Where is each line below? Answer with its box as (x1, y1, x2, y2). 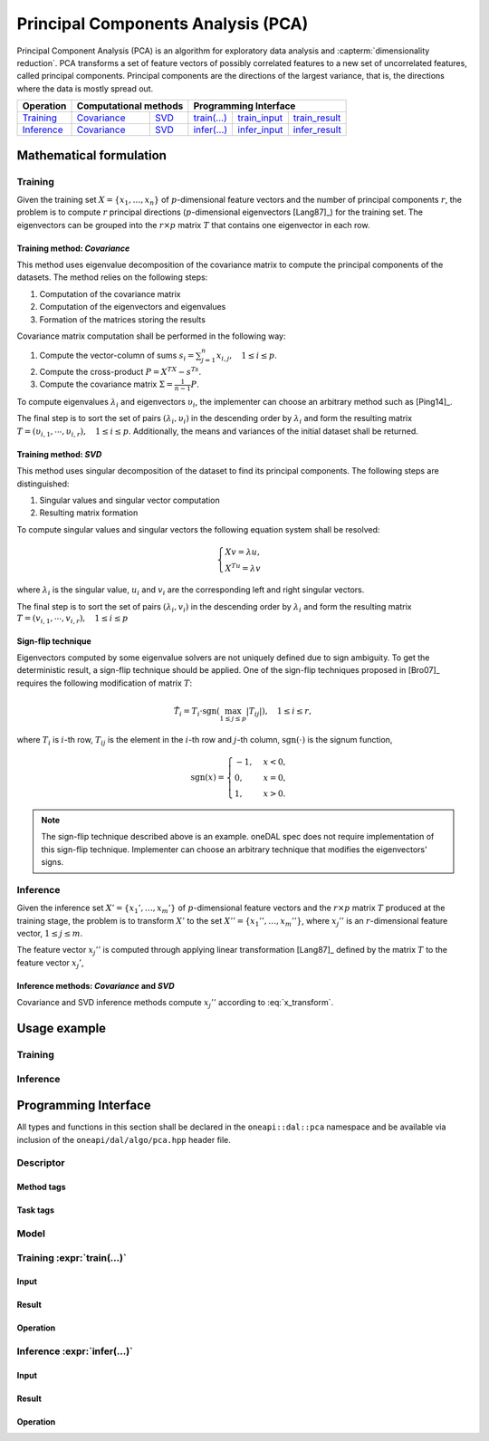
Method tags (16, 1182, 66, 1193)
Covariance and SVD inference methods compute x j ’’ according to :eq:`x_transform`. (16, 997, 334, 1010)
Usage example (16, 1021, 107, 1036)
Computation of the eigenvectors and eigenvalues (39, 302, 226, 312)
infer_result (292, 123, 341, 136)
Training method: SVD (16, 448, 102, 459)
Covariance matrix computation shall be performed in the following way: (16, 331, 286, 341)
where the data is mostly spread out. (16, 82, 154, 94)
